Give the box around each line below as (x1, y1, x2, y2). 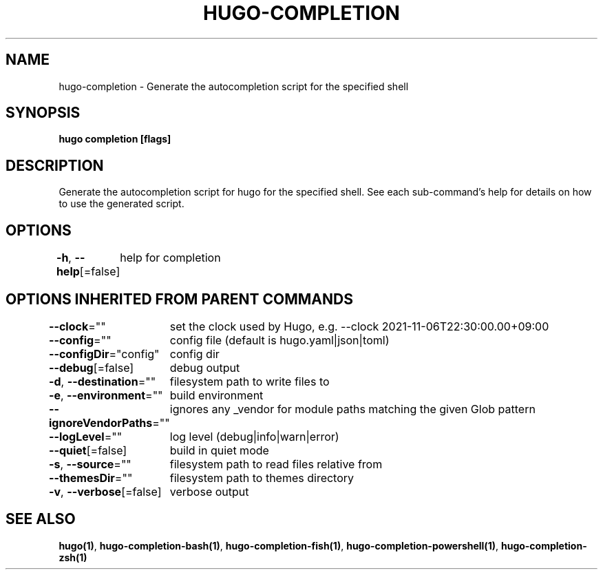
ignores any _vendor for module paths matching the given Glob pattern (169, 401, 536, 416)
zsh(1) (59, 551, 87, 563)
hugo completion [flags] (59, 133, 171, 145)
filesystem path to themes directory (169, 470, 355, 485)
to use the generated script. (59, 198, 184, 210)
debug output (169, 360, 240, 375)
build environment (169, 388, 264, 402)
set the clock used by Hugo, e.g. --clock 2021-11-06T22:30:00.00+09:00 (169, 319, 549, 333)
